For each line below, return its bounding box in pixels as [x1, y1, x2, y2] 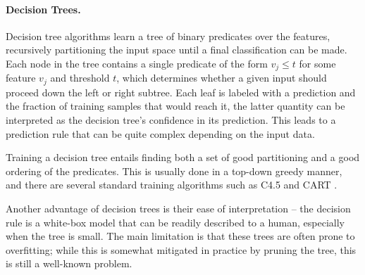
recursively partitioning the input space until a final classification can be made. [6, 42, 347, 57]
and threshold [50, 70, 110, 85]
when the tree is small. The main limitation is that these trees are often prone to [6, 229, 355, 243]
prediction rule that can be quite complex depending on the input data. [6, 126, 315, 141]
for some [299, 56, 336, 70]
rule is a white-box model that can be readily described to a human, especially [6, 215, 345, 229]
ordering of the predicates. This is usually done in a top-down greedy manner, [6, 163, 342, 178]
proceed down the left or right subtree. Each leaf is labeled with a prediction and [6, 84, 356, 99]
